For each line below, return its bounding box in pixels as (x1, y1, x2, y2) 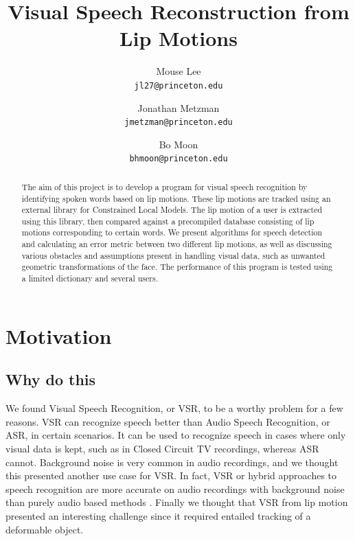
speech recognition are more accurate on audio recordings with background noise (5, 481, 345, 496)
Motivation (5, 321, 112, 349)
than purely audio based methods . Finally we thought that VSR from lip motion (5, 495, 348, 509)
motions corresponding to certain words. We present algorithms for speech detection (21, 227, 323, 238)
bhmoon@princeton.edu (129, 154, 228, 164)
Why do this (5, 369, 96, 390)
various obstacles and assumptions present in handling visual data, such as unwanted (21, 249, 325, 261)
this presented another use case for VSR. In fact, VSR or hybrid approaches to (5, 468, 337, 483)
